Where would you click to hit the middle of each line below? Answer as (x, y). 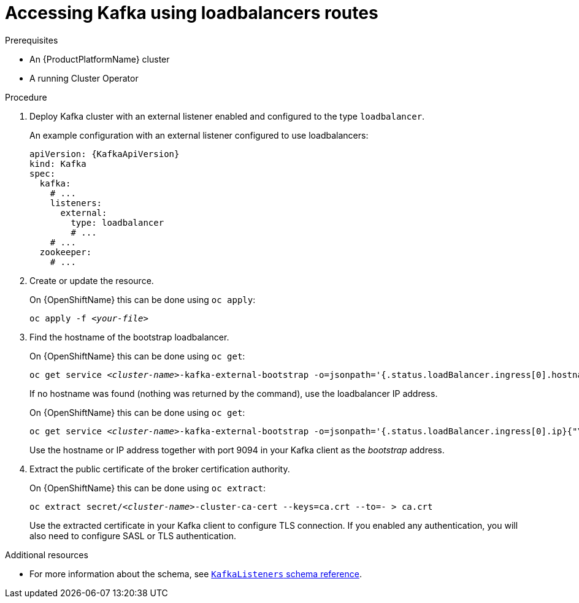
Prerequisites (32, 40)
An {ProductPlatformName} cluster (100, 59)
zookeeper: (66, 252)
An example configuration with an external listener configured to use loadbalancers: (199, 135)
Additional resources (47, 555)
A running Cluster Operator (84, 78)
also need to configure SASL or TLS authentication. (133, 536)
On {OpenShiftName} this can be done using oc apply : (143, 299)
